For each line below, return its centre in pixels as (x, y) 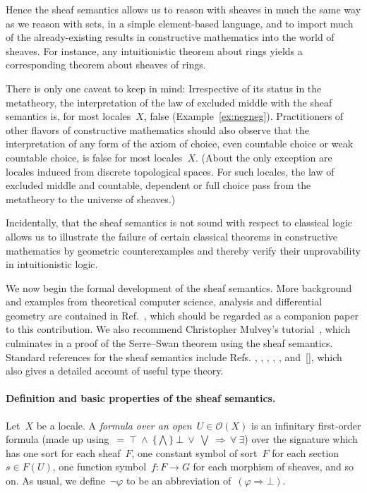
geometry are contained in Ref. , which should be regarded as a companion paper (182, 315)
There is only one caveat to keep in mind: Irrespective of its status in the (164, 88)
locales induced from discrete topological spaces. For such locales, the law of (170, 171)
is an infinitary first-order (306, 425)
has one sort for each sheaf (63, 452)
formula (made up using (58, 439)
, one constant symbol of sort (194, 452)
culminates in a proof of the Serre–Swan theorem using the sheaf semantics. (169, 343)
